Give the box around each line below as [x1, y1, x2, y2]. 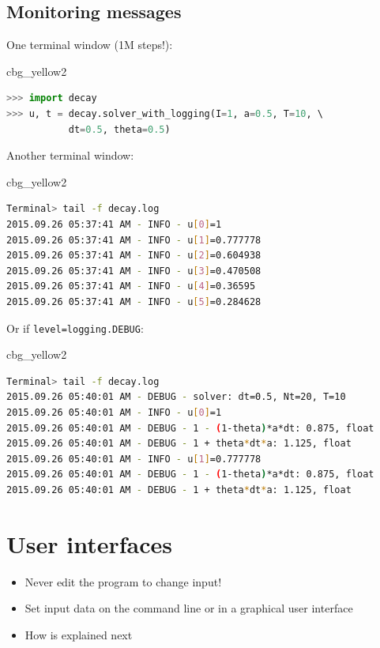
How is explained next [24, 626, 133, 642]
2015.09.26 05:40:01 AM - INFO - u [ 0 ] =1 [6, 406, 222, 418]
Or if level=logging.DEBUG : [6, 319, 144, 336]
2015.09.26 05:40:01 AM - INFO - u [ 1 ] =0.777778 [6, 453, 261, 465]
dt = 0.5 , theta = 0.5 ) [68, 123, 171, 135]
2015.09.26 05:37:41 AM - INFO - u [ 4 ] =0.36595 [6, 281, 256, 292]
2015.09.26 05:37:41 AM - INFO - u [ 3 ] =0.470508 [6, 265, 261, 277]
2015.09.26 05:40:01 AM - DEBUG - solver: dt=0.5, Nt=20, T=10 [6, 391, 346, 403]
